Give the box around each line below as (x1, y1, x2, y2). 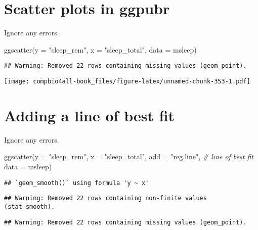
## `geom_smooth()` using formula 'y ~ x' (4, 179, 149, 187)
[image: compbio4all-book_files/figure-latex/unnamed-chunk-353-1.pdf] (4, 77, 250, 85)
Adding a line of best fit (4, 105, 175, 125)
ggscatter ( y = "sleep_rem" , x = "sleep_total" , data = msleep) (4, 44, 197, 55)
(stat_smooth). (4, 203, 55, 210)
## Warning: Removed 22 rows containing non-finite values (4, 195, 207, 202)
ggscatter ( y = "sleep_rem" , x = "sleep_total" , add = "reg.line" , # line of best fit (4, 151, 253, 162)
